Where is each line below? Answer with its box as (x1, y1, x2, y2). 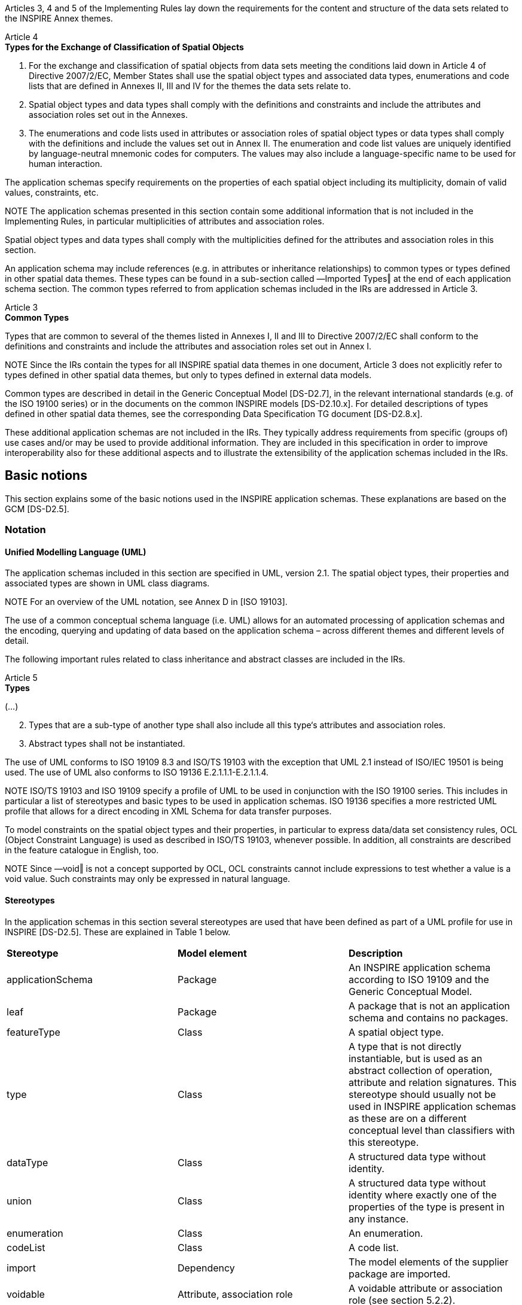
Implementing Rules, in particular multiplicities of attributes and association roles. (5, 216, 325, 226)
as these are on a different (348, 1112, 467, 1124)
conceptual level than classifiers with (348, 1124, 515, 1136)
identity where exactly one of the (348, 1188, 497, 1201)
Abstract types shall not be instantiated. (29, 738, 185, 749)
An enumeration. (348, 1227, 423, 1239)
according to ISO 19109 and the (348, 973, 489, 985)
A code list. (348, 1241, 399, 1254)
